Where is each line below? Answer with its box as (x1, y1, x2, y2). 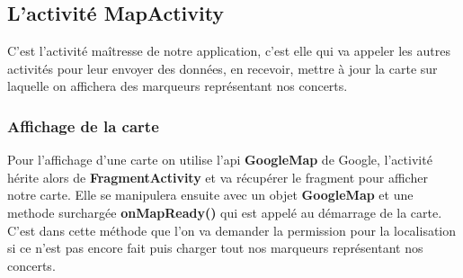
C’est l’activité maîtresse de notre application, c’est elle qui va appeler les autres (7, 41, 450, 60)
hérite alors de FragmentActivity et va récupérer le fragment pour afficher (7, 167, 428, 186)
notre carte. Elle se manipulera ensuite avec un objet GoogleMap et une (7, 185, 414, 204)
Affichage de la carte (7, 114, 159, 137)
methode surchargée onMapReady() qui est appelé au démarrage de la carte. (7, 202, 442, 221)
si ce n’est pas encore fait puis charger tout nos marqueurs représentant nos (7, 238, 423, 257)
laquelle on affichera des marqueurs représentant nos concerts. (7, 76, 348, 95)
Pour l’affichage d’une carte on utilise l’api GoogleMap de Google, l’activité (7, 150, 432, 169)
